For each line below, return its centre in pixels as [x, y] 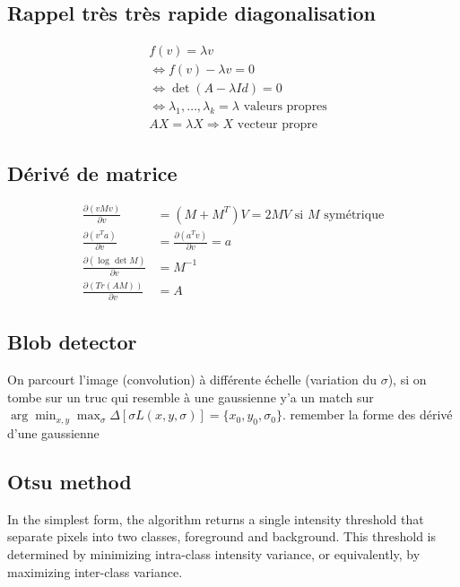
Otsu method [69, 481]
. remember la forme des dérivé [367, 414]
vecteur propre [277, 125]
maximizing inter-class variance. [95, 571]
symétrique [354, 215]
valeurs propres [285, 107]
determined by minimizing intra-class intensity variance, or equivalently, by [214, 553]
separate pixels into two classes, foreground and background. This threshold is [221, 536]
